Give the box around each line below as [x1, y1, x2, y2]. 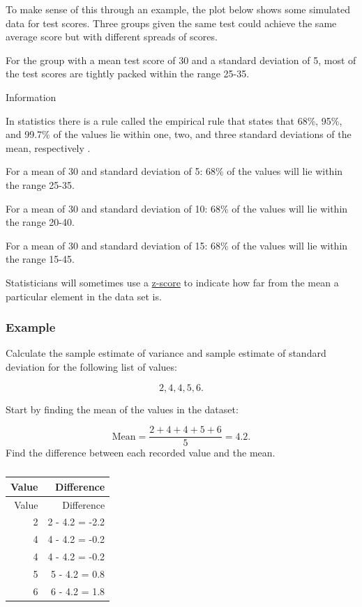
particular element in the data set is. [6, 289, 162, 303]
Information [6, 89, 56, 104]
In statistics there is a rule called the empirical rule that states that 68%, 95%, [6, 113, 342, 128]
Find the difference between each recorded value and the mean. [6, 445, 276, 460]
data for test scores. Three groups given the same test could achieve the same [6, 15, 337, 30]
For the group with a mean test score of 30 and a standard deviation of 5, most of [6, 52, 356, 67]
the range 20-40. [6, 215, 75, 229]
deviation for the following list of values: [6, 359, 177, 374]
